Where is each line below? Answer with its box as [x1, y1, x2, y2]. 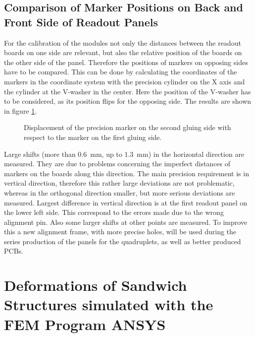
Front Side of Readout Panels [4, 14, 158, 29]
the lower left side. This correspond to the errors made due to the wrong [4, 207, 224, 217]
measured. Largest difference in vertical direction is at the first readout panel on [4, 197, 248, 207]
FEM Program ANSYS [4, 314, 166, 334]
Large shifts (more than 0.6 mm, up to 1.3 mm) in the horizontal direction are [4, 148, 245, 159]
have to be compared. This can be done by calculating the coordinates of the [4, 67, 237, 77]
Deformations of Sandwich [4, 275, 187, 295]
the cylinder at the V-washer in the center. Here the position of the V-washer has [4, 86, 251, 96]
